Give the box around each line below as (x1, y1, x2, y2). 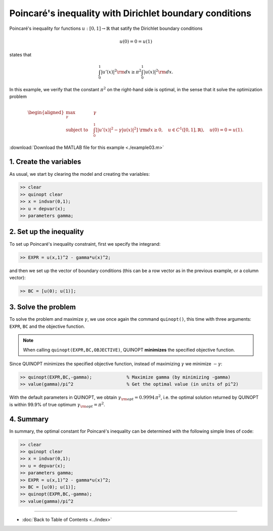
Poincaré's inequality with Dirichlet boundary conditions (9, 8, 252, 19)
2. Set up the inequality (9, 227, 84, 236)
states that (9, 52, 32, 58)
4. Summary (9, 414, 49, 423)
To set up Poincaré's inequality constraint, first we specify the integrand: (9, 241, 161, 247)
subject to (66, 127, 88, 133)
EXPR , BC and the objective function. (9, 323, 85, 329)
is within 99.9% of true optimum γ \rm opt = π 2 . (9, 401, 106, 409)
